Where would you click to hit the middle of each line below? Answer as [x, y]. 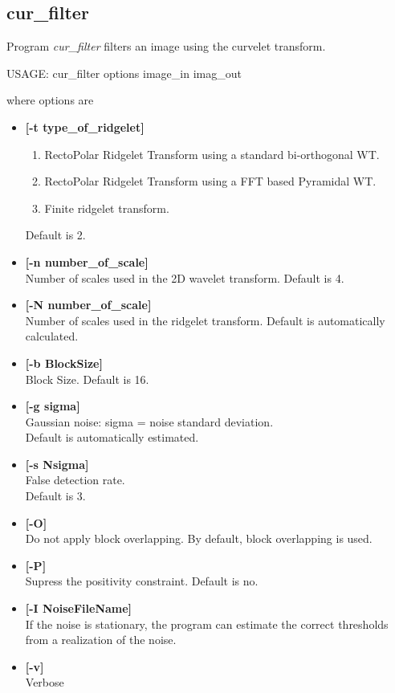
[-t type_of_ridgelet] [85, 126]
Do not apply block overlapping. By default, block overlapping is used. [199, 538]
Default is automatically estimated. [112, 437]
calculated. [52, 336]
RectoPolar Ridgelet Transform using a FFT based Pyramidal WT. [210, 181]
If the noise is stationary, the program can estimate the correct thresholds [207, 624]
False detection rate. [75, 480]
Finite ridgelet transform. [107, 208]
